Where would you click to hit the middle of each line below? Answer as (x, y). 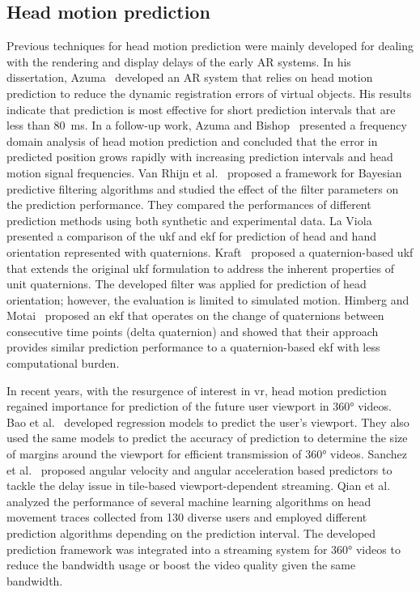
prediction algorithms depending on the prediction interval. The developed (191, 533)
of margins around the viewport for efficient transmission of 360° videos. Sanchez (207, 454)
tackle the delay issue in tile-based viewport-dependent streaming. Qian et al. (199, 486)
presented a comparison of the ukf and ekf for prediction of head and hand (191, 236)
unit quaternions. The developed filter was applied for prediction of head (187, 284)
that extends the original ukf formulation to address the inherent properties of (200, 268)
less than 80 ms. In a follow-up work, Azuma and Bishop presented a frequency (207, 125)
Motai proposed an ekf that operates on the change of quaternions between (195, 315)
